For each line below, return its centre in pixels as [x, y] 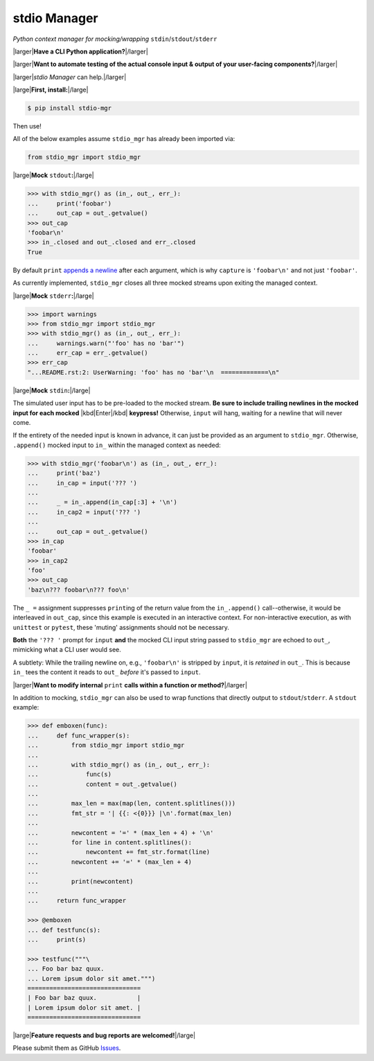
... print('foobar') [70, 203]
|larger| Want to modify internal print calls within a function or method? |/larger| [130, 685]
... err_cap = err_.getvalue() [88, 353]
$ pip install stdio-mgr [70, 108]
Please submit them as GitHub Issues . [67, 1048]
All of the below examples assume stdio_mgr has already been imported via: [124, 139]
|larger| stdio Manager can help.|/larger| [70, 77]
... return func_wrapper [77, 901]
